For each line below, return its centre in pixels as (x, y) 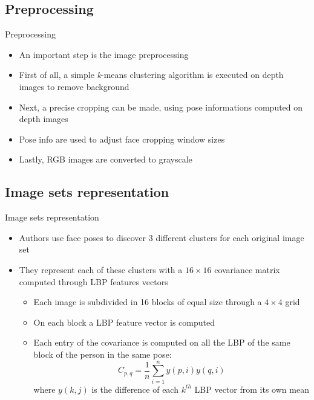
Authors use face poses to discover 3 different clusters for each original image (162, 237)
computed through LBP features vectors (93, 281)
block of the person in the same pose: (103, 354)
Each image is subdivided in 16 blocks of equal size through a (148, 302)
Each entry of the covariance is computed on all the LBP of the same (162, 342)
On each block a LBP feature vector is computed (124, 322)
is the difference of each (135, 389)
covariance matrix (247, 269)
